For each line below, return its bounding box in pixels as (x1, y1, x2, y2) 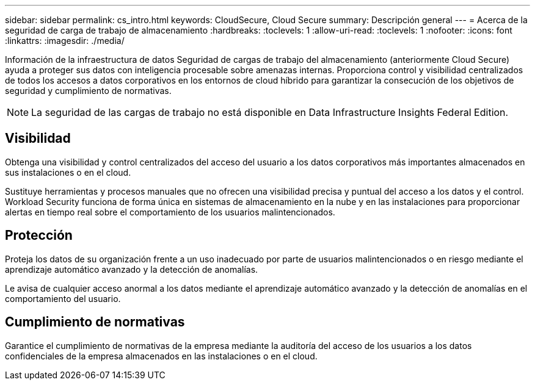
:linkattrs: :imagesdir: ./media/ (5, 35, 125, 46)
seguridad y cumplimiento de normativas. (5, 85, 172, 96)
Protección (5, 228, 73, 243)
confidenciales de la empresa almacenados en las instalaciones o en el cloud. (5, 350, 318, 361)
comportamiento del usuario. (5, 293, 121, 304)
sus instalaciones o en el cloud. (5, 167, 131, 178)
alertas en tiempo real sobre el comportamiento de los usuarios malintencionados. (5, 206, 335, 217)
